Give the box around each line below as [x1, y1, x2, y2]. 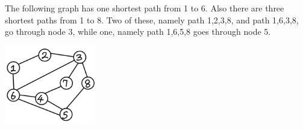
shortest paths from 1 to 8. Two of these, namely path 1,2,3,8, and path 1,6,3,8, [5, 13, 299, 26]
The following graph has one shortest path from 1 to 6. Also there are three [5, 2, 284, 14]
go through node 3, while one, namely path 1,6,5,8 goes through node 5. [5, 25, 271, 38]
